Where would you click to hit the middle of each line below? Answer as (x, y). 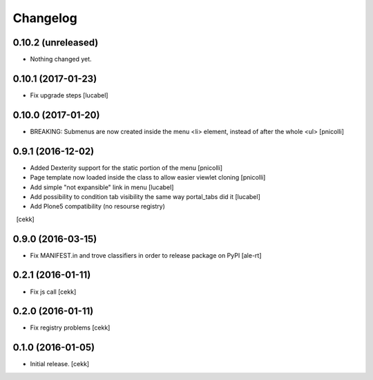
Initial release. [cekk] (60, 364)
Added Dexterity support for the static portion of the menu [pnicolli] (126, 168)
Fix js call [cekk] (53, 292)
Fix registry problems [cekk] (70, 327)
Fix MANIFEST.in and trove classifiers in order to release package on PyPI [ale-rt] (146, 255)
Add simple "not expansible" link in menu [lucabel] (102, 187)
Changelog (45, 18)
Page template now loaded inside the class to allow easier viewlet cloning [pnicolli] (148, 178)
